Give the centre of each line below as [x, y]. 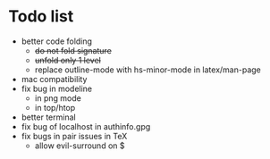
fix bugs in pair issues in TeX [74, 136]
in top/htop [55, 107]
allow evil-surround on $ [80, 146]
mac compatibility [54, 79]
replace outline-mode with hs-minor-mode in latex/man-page [148, 70]
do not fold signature [73, 50]
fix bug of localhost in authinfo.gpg [86, 126]
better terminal [49, 117]
